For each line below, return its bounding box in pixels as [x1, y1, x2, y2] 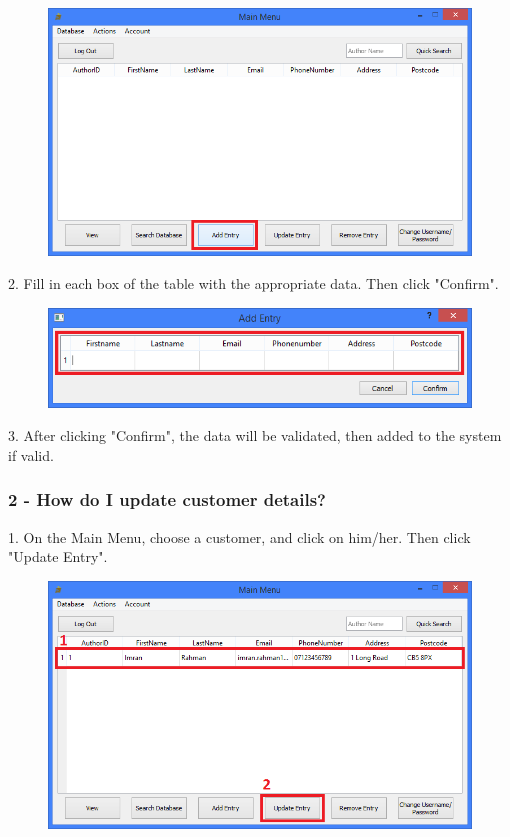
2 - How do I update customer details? [8, 487, 326, 512]
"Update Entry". [8, 546, 108, 567]
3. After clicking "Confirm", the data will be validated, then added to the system [8, 425, 502, 446]
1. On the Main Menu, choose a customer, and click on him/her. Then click [8, 526, 471, 547]
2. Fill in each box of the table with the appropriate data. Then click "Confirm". [8, 273, 499, 294]
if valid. [8, 444, 54, 465]
